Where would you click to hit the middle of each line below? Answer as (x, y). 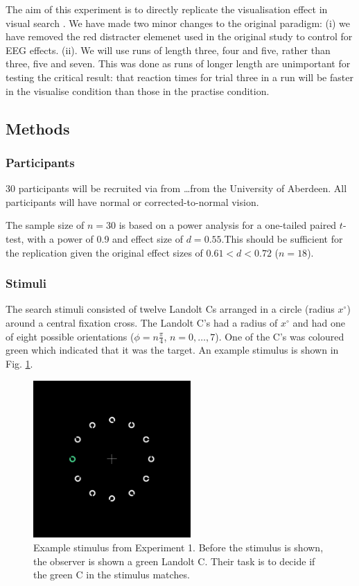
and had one (319, 322)
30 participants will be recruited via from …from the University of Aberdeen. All (176, 188)
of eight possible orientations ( (70, 336)
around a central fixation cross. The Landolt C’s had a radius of (142, 322)
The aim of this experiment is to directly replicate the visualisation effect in (167, 9)
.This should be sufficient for (282, 238)
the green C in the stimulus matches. (112, 575)
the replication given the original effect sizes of (104, 252)
